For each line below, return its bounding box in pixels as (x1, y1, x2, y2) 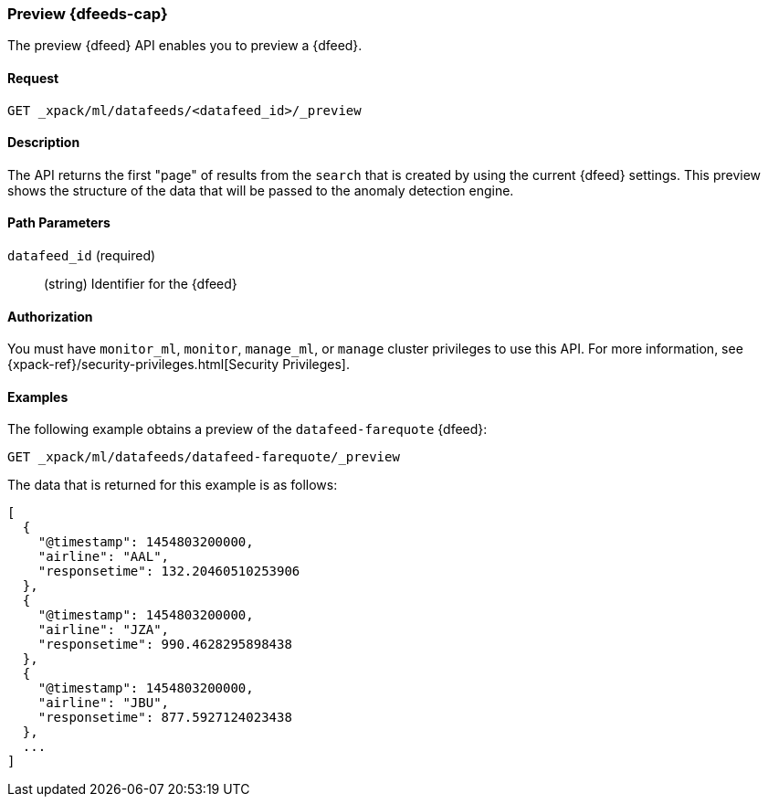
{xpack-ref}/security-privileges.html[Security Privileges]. (7, 356, 350, 373)
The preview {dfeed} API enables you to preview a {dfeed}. (7, 37, 363, 54)
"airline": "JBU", (37, 695, 170, 711)
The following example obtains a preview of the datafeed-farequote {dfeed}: (7, 421, 488, 438)
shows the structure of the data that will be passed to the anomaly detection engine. (7, 182, 514, 198)
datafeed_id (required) (7, 248, 156, 264)
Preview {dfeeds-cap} (7, 5, 168, 23)
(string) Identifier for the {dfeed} (44, 276, 237, 292)
